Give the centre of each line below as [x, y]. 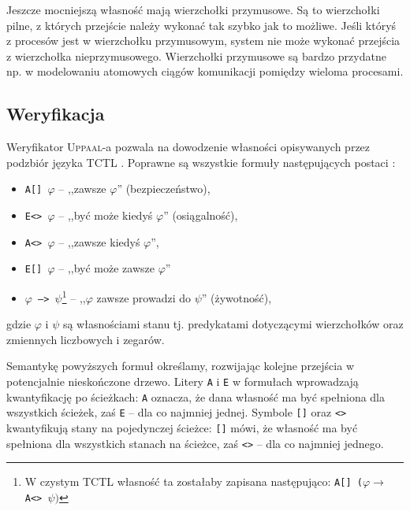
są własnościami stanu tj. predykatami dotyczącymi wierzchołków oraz [233, 324]
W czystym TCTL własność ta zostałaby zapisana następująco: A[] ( [194, 481]
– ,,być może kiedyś [106, 215]
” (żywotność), [237, 297]
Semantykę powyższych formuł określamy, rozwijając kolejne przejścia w [180, 366]
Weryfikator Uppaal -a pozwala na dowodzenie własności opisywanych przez [188, 147]
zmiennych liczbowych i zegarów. [86, 339]
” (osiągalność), [201, 215]
